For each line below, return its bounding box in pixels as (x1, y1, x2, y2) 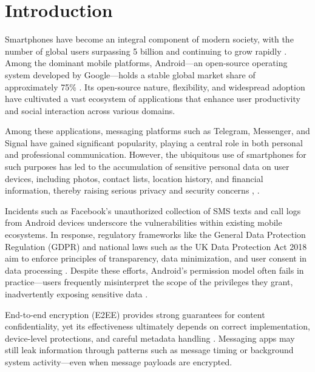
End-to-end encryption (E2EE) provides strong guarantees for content (5, 308, 265, 320)
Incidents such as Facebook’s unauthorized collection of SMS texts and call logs (5, 204, 301, 217)
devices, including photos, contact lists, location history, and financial (5, 172, 263, 184)
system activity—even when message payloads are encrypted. (5, 355, 232, 368)
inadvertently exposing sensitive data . (5, 288, 148, 300)
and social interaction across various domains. (5, 104, 175, 117)
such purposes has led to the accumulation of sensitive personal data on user (5, 160, 290, 173)
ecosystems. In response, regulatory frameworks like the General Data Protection (5, 228, 306, 241)
